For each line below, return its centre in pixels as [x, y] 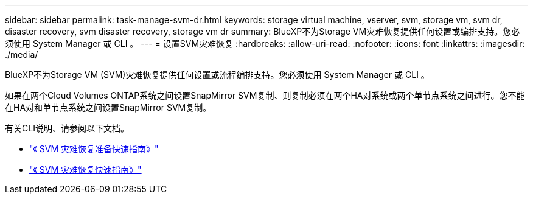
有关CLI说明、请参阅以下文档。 [67, 128]
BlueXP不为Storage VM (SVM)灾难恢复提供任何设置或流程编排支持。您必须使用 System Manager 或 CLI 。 [217, 75]
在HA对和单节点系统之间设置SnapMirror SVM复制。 [108, 107]
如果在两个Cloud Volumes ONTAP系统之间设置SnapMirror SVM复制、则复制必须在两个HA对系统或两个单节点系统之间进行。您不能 [265, 95]
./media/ [22, 54]
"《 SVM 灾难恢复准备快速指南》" [94, 149]
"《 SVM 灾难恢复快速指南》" [85, 169]
